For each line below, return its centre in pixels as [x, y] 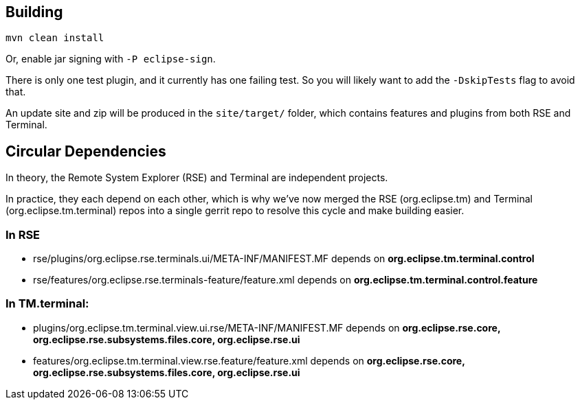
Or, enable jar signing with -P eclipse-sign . [111, 59]
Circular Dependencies [86, 151]
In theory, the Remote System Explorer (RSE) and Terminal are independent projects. [197, 178]
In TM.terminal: [47, 304]
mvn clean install [55, 38]
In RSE [23, 234]
